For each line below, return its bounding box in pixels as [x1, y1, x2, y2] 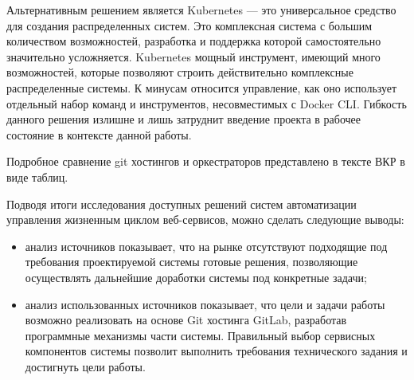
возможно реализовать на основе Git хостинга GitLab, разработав [25, 311, 347, 328]
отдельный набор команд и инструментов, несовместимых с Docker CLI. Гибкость [6, 95, 407, 112]
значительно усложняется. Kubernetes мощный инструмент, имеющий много [6, 48, 381, 65]
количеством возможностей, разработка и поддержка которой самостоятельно [6, 33, 381, 49]
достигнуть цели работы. [25, 358, 146, 374]
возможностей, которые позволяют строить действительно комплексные [6, 64, 353, 80]
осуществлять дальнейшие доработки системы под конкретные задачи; [25, 268, 367, 285]
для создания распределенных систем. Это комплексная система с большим [6, 17, 373, 33]
